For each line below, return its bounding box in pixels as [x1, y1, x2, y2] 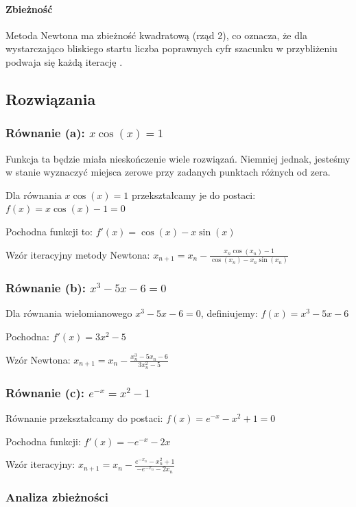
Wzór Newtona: [5, 352, 71, 366]
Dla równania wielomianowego [5, 306, 132, 320]
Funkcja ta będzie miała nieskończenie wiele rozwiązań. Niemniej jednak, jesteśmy [5, 151, 351, 165]
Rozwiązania [5, 88, 96, 109]
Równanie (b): [5, 279, 86, 296]
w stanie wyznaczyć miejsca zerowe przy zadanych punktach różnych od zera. [5, 165, 331, 179]
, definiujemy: [200, 306, 258, 320]
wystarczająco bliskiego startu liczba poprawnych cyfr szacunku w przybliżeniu [5, 41, 337, 56]
